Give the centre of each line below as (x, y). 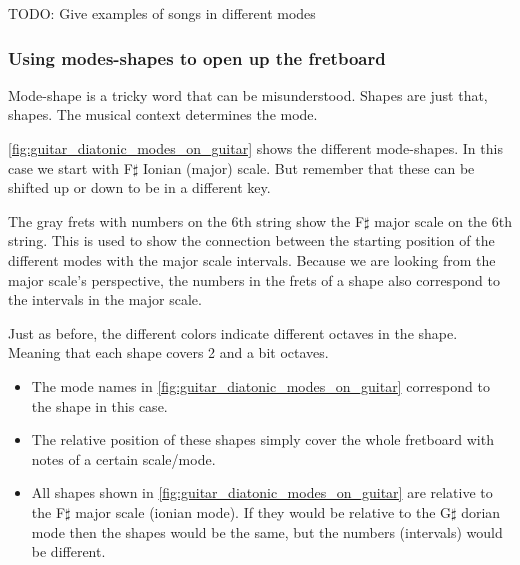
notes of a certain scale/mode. (123, 458)
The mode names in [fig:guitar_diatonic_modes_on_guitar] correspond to (260, 385)
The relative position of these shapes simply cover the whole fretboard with (262, 439)
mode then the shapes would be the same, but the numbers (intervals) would (267, 531)
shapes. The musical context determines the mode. (163, 114)
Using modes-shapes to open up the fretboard (197, 57)
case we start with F (70, 167)
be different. (68, 551)
